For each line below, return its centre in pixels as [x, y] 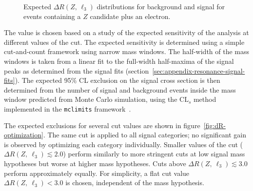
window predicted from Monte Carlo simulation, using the [91, 99]
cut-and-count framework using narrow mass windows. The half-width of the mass [127, 51]
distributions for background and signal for [161, 6]
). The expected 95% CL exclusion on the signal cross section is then [117, 80]
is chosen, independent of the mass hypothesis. [135, 182]
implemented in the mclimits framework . [68, 108]
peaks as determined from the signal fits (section [77, 70]
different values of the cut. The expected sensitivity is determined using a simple [124, 42]
